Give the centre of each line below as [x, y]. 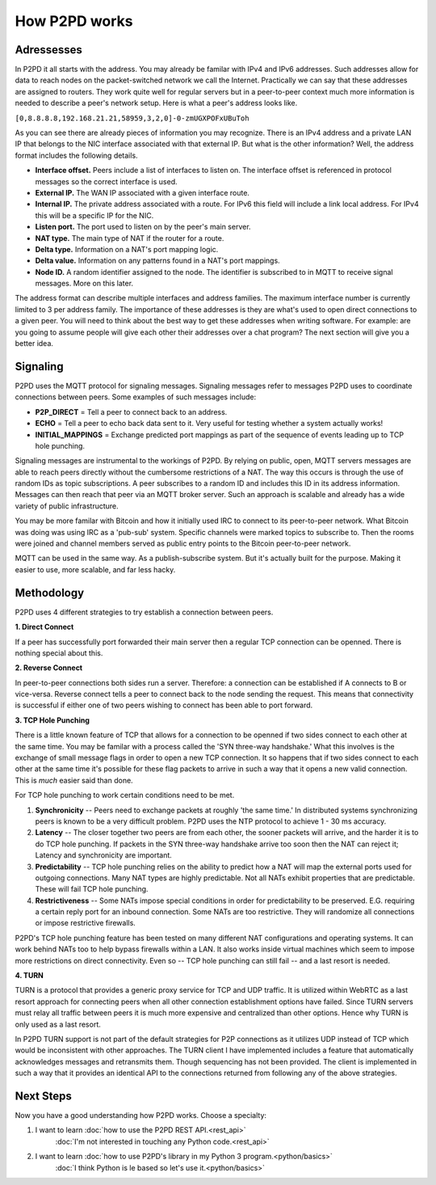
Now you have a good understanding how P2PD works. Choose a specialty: [140, 1115]
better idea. [34, 344]
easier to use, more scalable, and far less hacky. [95, 569]
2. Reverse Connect [49, 668]
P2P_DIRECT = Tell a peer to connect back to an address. [131, 411]
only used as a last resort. [58, 1024]
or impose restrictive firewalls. [86, 923]
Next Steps [43, 1096]
